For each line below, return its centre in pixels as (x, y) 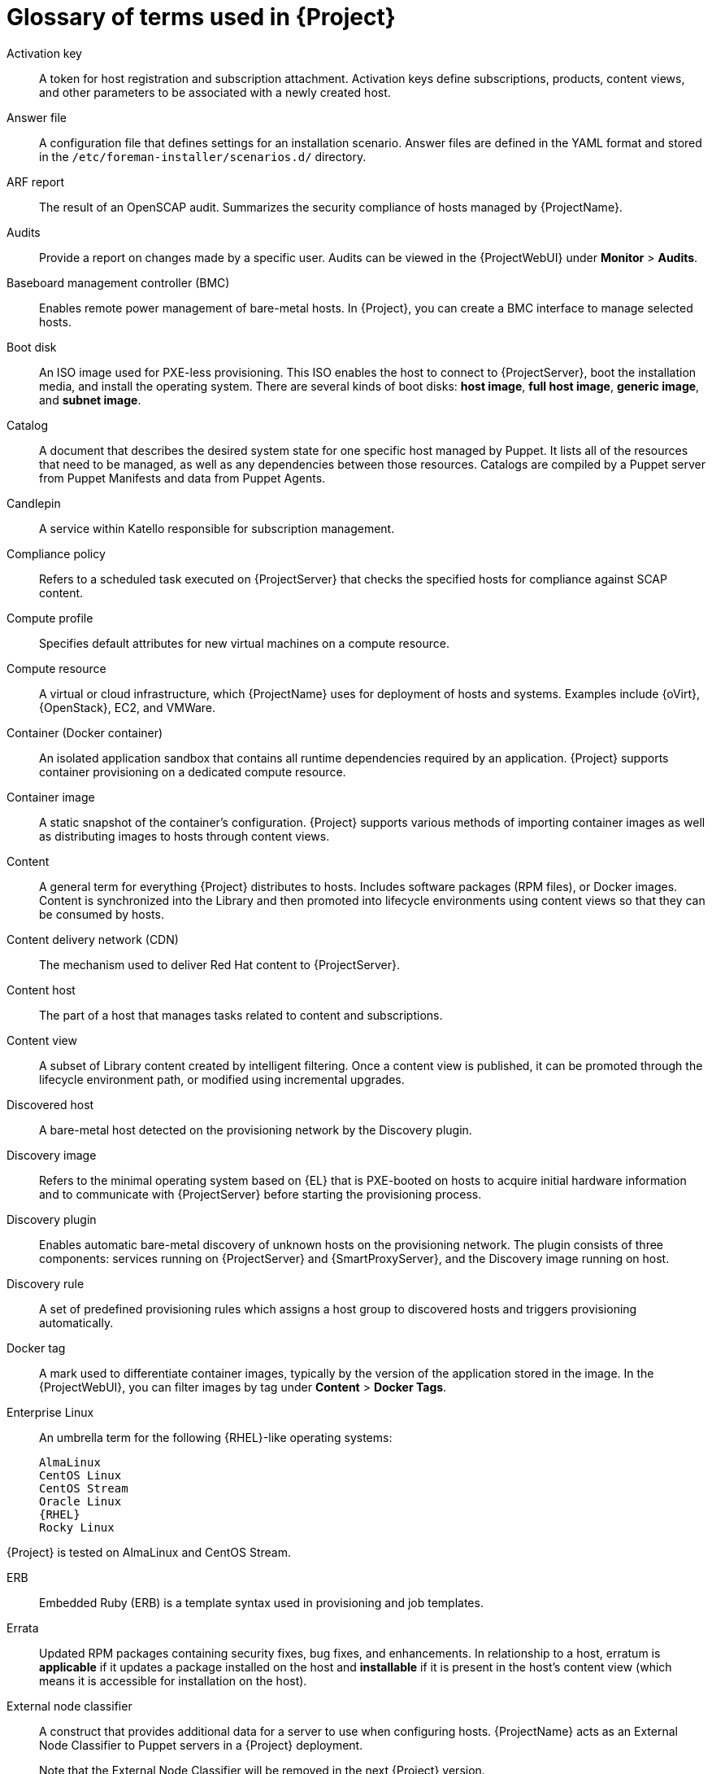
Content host (41, 990)
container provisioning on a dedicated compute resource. (193, 771)
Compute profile (50, 618)
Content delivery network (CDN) (93, 939)
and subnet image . (90, 400)
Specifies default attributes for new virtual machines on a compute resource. (244, 643)
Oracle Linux (80, 1501)
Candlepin (34, 503)
